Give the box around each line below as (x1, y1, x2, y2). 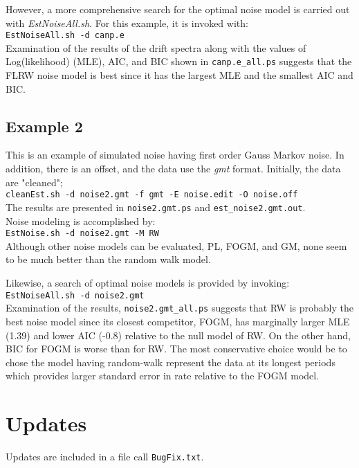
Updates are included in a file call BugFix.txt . (6, 449, 204, 464)
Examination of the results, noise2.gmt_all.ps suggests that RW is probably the (6, 300, 353, 315)
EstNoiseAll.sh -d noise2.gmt (6, 290, 145, 300)
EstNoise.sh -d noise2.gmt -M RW (6, 228, 159, 239)
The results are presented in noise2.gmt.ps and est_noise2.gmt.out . (6, 199, 306, 214)
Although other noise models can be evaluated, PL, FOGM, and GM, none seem (6, 238, 347, 253)
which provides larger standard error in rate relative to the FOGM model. (6, 368, 320, 383)
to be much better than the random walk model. (6, 252, 211, 267)
